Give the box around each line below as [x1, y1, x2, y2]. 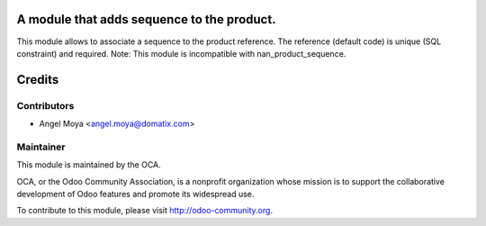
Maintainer [16, 140, 66, 153]
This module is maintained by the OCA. [16, 159, 161, 170]
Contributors [16, 99, 75, 112]
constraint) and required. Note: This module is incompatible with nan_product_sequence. [16, 48, 346, 59]
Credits [16, 72, 59, 87]
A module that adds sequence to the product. [16, 12, 276, 27]
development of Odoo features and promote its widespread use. [16, 188, 255, 199]
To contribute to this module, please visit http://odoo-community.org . [16, 205, 274, 216]
